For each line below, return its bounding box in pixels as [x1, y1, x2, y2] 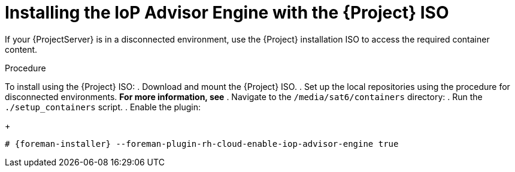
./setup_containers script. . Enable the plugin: [5, 101, 201, 112]
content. [5, 44, 38, 55]
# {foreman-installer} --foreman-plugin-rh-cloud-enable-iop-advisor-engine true [5, 138, 399, 149]
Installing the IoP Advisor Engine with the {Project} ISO [5, 2, 449, 23]
